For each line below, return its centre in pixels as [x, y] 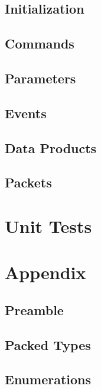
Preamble [34, 309]
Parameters [40, 78]
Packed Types [48, 344]
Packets [28, 182]
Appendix [45, 272]
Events [26, 113]
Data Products [51, 148]
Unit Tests [48, 226]
